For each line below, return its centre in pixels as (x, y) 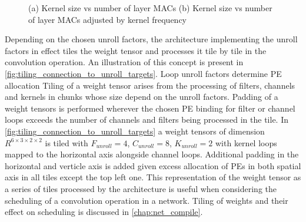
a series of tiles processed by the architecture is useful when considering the (141, 188)
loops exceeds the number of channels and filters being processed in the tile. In (147, 120)
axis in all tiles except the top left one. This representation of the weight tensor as (153, 177)
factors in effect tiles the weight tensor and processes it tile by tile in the (136, 50)
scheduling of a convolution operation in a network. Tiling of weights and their (147, 200)
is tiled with (66, 142)
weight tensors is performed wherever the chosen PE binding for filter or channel (150, 108)
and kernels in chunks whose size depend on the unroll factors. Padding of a (142, 97)
